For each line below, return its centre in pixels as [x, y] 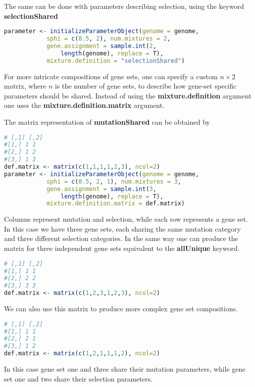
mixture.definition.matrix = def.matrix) [116, 204]
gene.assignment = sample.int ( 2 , [101, 46]
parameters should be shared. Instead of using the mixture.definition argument [128, 95]
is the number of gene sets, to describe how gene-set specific [146, 86]
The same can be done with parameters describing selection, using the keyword [124, 6]
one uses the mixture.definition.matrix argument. [84, 105]
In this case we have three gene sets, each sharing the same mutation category [123, 228]
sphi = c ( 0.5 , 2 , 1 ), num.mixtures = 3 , [114, 181]
